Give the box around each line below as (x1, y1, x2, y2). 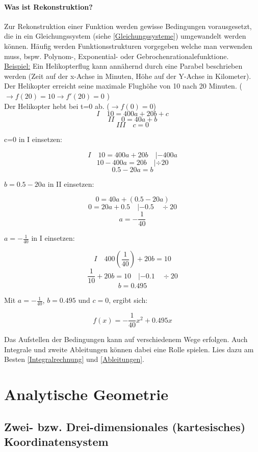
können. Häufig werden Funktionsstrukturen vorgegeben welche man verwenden (4, 40, 252, 51)
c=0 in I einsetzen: (4, 134, 63, 145)
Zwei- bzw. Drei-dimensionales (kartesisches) (4, 418, 246, 434)
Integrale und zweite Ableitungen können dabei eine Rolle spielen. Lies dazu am (4, 344, 254, 354)
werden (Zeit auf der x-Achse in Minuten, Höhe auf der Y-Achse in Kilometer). (4, 70, 251, 81)
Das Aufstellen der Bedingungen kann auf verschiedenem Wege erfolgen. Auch (4, 334, 248, 345)
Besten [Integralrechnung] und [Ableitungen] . (4, 354, 144, 364)
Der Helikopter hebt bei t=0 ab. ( (4, 100, 110, 111)
